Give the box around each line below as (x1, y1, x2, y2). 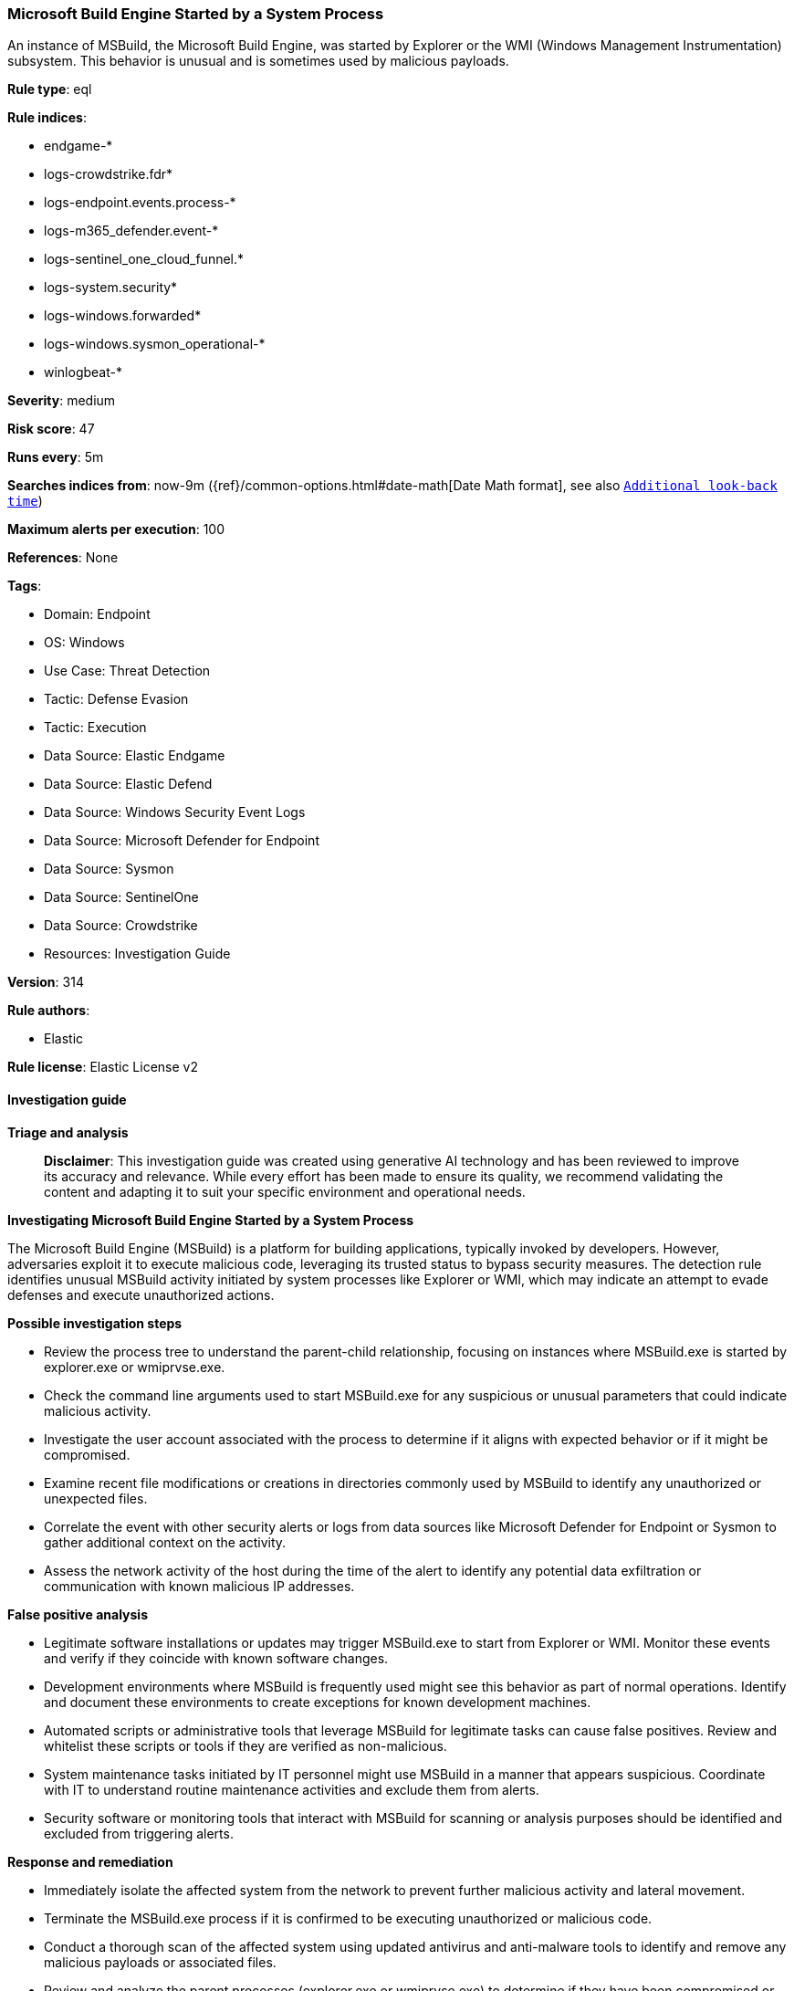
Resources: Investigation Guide (44, 946, 231, 962)
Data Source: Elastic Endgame (44, 748, 225, 764)
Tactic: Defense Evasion (44, 691, 189, 707)
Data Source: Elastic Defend (44, 776, 213, 792)
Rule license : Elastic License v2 (7, 1059, 198, 1075)
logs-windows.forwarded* (44, 308, 202, 324)
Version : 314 (7, 974, 84, 990)
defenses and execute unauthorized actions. (7, 1286, 275, 1303)
